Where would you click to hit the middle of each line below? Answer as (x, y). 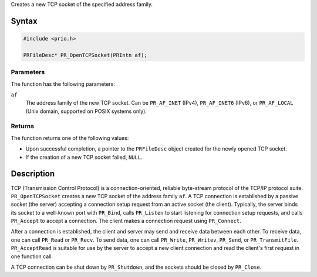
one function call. (32, 256)
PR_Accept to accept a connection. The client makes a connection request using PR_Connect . (126, 221)
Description (33, 174)
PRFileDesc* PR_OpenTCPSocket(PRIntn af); (85, 55)
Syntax (24, 21)
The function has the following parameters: (63, 84)
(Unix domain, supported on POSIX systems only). (86, 111)
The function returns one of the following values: (70, 138)
